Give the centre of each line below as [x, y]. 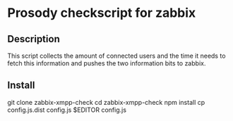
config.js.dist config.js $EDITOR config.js [67, 110]
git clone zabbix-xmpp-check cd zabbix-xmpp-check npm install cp [106, 102]
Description [34, 39]
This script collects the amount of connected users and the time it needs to [116, 56]
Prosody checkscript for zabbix [102, 13]
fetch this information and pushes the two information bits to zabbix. [107, 63]
